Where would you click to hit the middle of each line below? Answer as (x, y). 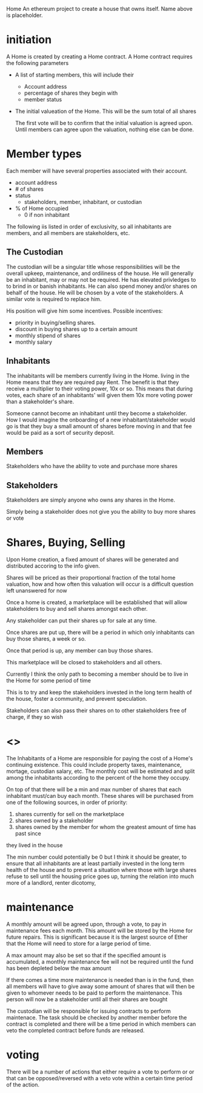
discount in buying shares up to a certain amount (76, 329)
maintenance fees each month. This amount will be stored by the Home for (99, 930)
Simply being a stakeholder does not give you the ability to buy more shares (101, 512)
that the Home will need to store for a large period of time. (79, 943)
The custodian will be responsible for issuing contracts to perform (88, 1011)
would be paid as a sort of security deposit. (61, 432)
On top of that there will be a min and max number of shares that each (94, 789)
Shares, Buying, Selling (66, 543)
